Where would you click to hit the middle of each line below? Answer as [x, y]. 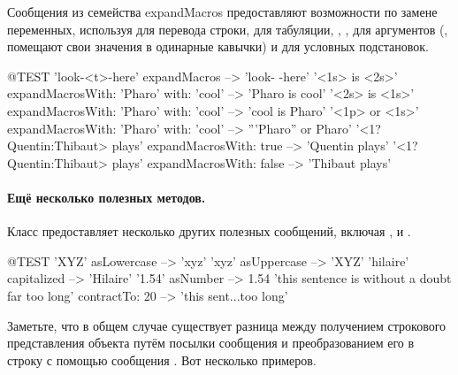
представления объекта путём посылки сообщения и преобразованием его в [211, 343]
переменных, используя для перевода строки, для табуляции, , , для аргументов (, [228, 29]
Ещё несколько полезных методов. [107, 197]
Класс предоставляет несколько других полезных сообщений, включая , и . [209, 231]
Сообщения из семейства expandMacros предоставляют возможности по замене [222, 11]
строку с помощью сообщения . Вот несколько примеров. [162, 360]
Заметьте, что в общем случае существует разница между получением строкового [227, 325]
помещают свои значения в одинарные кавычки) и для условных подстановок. [218, 46]
